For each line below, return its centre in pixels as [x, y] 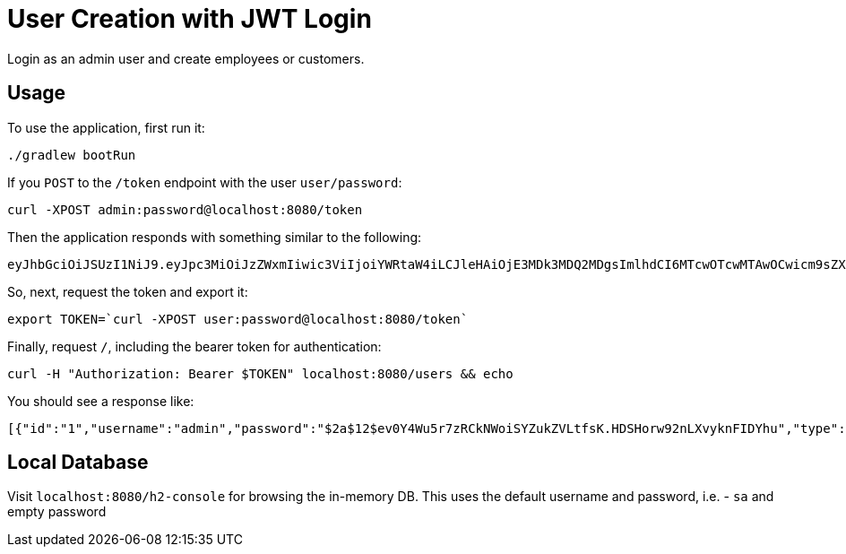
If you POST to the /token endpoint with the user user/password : [205, 182]
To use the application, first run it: [106, 127]
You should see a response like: [101, 401]
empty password [57, 512]
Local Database [78, 463]
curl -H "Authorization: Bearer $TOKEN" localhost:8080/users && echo [260, 373]
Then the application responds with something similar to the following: [215, 237]
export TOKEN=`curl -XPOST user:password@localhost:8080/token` [238, 319]
